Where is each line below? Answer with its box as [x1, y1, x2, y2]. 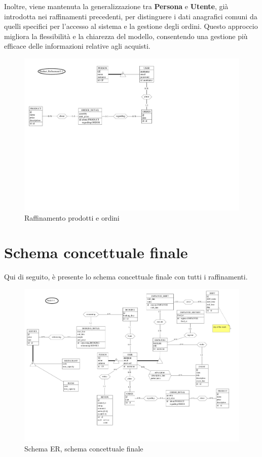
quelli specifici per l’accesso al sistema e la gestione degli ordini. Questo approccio [4, 21, 258, 31]
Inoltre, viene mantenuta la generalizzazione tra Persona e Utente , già [4, 1, 229, 11]
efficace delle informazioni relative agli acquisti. [4, 41, 151, 51]
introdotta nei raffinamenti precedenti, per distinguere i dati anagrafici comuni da [4, 11, 257, 21]
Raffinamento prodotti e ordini [24, 212, 120, 223]
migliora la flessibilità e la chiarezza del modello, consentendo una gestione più [4, 30, 248, 41]
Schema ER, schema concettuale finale [24, 443, 143, 453]
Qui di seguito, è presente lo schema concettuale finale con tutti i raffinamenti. [4, 271, 248, 282]
